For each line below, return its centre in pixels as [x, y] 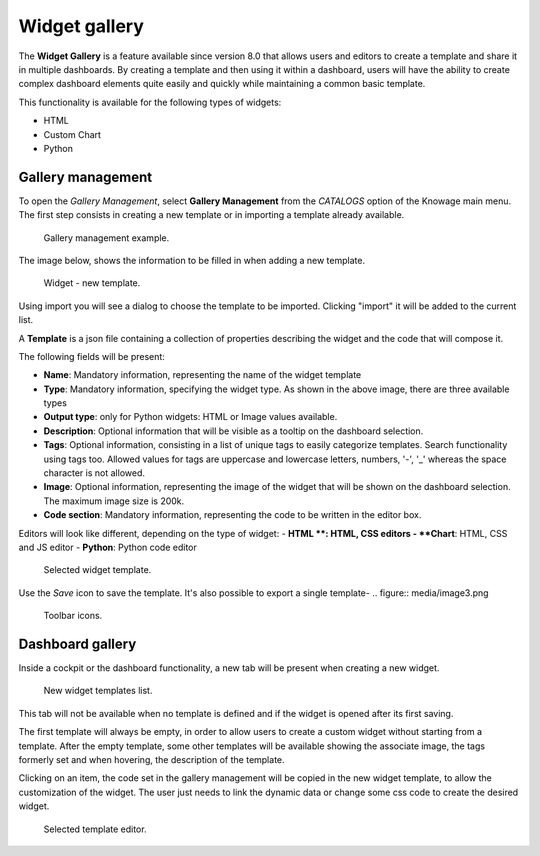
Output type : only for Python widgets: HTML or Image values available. [190, 417]
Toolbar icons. [73, 616]
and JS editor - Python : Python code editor [107, 547]
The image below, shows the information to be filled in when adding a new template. [191, 260]
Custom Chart [72, 134]
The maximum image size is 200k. [114, 501]
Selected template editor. [95, 829]
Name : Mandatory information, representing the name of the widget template [202, 375]
